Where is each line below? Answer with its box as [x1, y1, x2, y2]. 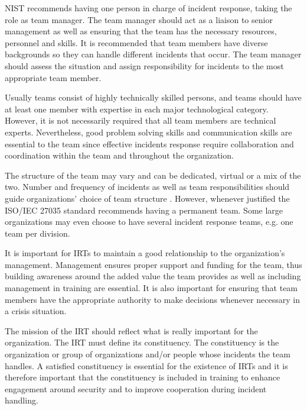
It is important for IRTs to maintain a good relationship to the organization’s [5, 247, 285, 259]
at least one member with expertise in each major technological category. [5, 102, 269, 115]
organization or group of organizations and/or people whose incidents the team [5, 348, 290, 360]
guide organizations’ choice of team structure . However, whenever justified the [5, 192, 290, 204]
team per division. [5, 227, 70, 239]
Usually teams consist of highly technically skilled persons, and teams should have [5, 91, 302, 104]
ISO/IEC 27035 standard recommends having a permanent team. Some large [5, 204, 283, 216]
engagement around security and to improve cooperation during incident [5, 382, 267, 395]
